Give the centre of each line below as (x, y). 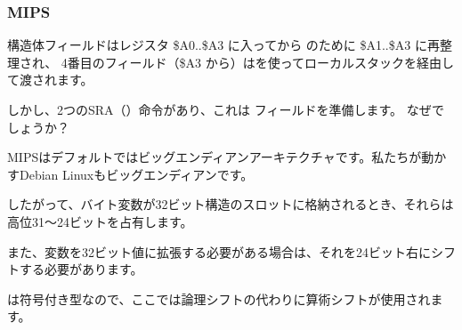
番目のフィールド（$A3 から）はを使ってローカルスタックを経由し (260, 62)
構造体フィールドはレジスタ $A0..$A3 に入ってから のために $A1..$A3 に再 (223, 45)
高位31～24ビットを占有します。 (100, 221)
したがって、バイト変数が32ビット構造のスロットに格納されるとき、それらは (231, 204)
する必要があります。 (81, 269)
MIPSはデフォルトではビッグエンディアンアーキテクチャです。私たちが (215, 157)
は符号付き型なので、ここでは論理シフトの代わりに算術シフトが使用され (219, 298)
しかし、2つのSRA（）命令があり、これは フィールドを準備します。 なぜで (226, 109)
